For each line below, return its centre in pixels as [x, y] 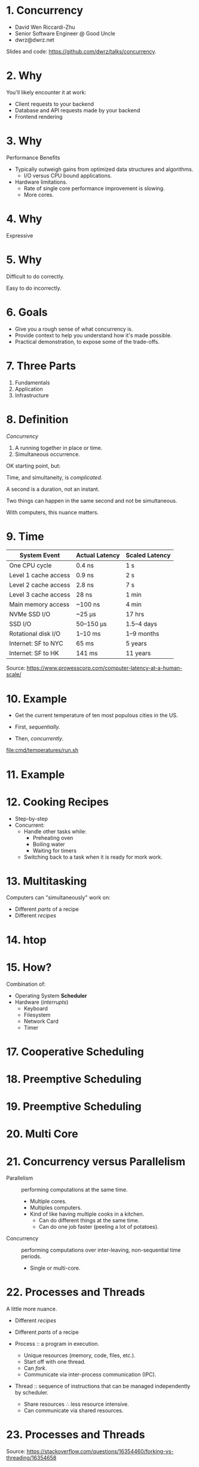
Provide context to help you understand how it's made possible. [93, 335]
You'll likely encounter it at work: [46, 92]
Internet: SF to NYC [36, 644]
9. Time [25, 536]
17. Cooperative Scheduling [75, 1051]
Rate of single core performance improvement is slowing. [94, 188]
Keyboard [36, 1008]
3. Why [24, 141]
